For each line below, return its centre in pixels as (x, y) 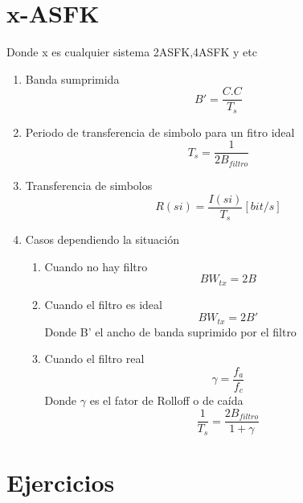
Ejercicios (61, 482)
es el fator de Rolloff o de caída (166, 400)
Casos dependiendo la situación (102, 239)
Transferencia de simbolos (89, 185)
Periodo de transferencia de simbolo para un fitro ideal (160, 132)
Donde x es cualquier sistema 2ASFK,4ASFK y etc (132, 52)
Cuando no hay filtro (96, 266)
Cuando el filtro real (94, 359)
